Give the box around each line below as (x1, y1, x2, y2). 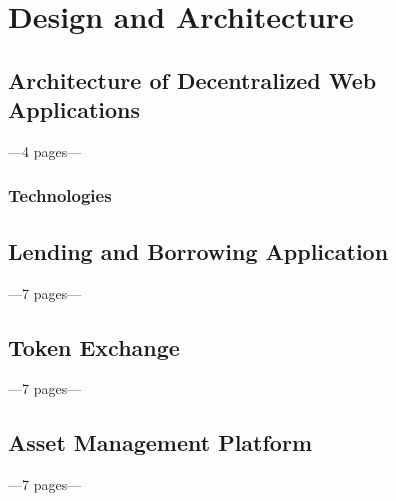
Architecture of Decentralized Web (8, 64, 377, 95)
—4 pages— (8, 140, 82, 161)
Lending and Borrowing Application (8, 235, 389, 266)
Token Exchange (8, 331, 180, 362)
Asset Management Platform (8, 427, 312, 458)
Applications (8, 94, 141, 125)
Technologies (8, 183, 112, 208)
